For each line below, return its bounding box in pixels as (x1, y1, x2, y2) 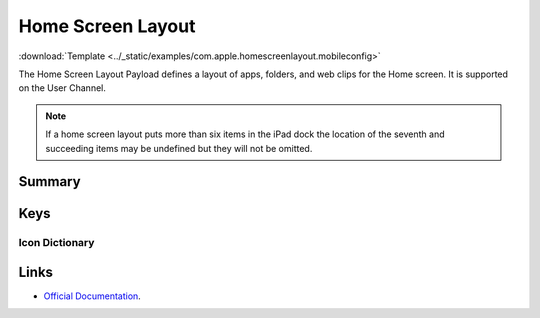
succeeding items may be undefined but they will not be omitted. (45, 142, 313, 154)
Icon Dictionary (18, 236, 95, 250)
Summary (18, 173, 81, 190)
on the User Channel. (18, 82, 107, 94)
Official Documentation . (43, 290, 142, 302)
